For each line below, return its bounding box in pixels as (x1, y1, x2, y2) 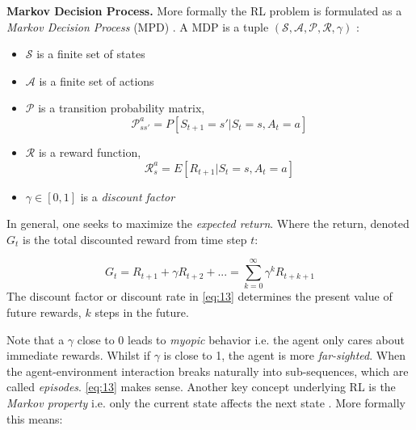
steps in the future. (95, 304, 189, 321)
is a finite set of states (36, 45, 145, 62)
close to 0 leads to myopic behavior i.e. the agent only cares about (77, 331, 405, 348)
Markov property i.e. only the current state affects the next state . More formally (6, 394, 405, 411)
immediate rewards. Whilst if (6, 347, 150, 364)
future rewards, (6, 304, 82, 321)
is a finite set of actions (39, 72, 154, 89)
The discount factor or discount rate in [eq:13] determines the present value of (6, 288, 393, 305)
